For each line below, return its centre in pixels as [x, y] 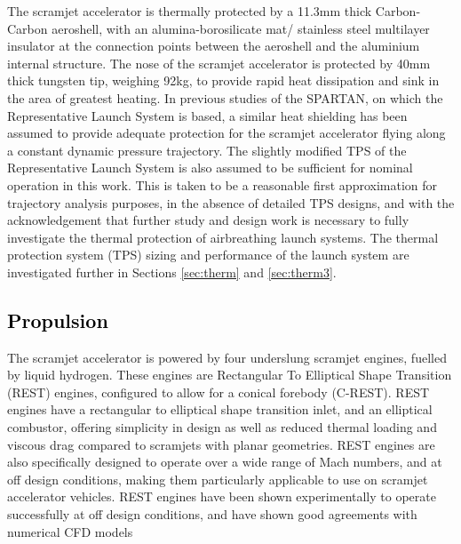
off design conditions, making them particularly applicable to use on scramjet [218, 479]
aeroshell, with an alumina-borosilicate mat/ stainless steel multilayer [241, 28]
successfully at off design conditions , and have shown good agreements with [212, 514]
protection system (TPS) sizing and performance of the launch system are [208, 255]
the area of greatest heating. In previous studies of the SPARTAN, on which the [225, 97]
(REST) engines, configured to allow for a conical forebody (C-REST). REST [219, 392]
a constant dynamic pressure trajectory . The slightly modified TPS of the [207, 150]
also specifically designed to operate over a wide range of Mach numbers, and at [225, 462]
